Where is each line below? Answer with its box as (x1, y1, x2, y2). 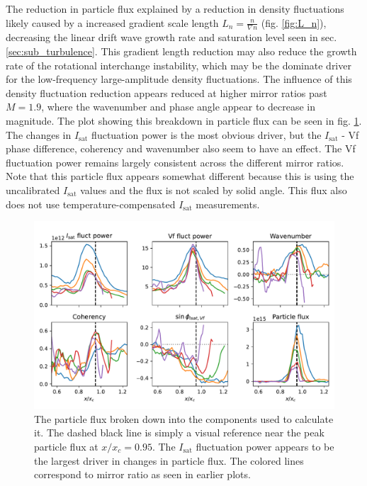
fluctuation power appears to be (196, 439, 334, 453)
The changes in (6, 127, 72, 142)
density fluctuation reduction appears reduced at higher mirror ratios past (6, 85, 327, 100)
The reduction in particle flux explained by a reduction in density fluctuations (6, 1, 344, 16)
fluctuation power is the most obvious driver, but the (91, 127, 322, 142)
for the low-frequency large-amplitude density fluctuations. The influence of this (6, 72, 352, 86)
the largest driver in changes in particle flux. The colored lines (34, 453, 304, 468)
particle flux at (34, 439, 98, 453)
